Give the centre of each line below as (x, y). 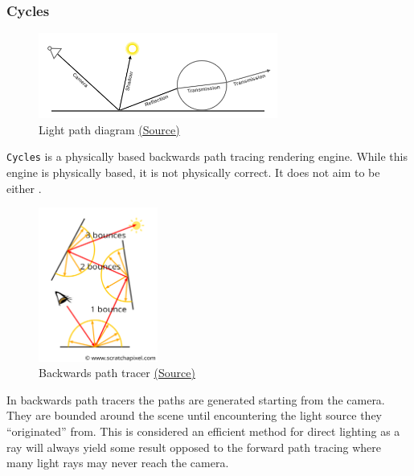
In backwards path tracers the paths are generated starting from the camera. (196, 399)
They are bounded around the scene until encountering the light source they (194, 415)
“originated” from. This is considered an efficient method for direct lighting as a (203, 431)
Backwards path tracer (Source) (117, 373)
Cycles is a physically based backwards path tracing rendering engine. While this (207, 156)
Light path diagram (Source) (109, 129)
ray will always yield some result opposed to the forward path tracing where (194, 447)
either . (24, 188)
